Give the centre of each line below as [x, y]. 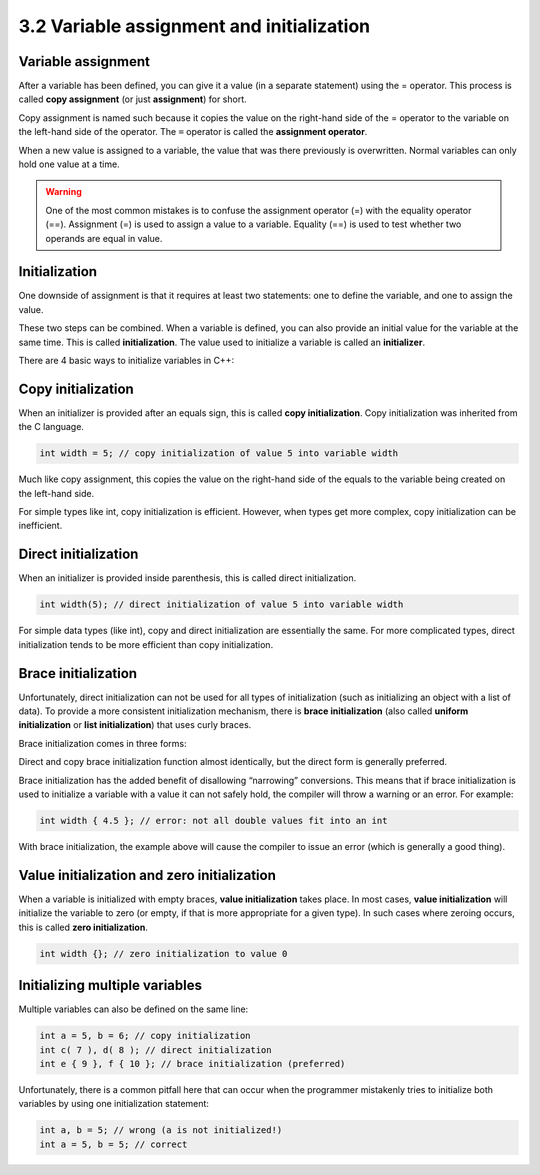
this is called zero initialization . [83, 927]
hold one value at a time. [69, 164]
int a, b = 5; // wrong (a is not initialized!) [161, 1130]
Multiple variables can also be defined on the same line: [133, 1009]
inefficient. [40, 526]
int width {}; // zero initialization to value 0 [163, 953]
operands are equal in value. [104, 238]
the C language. [51, 427]
